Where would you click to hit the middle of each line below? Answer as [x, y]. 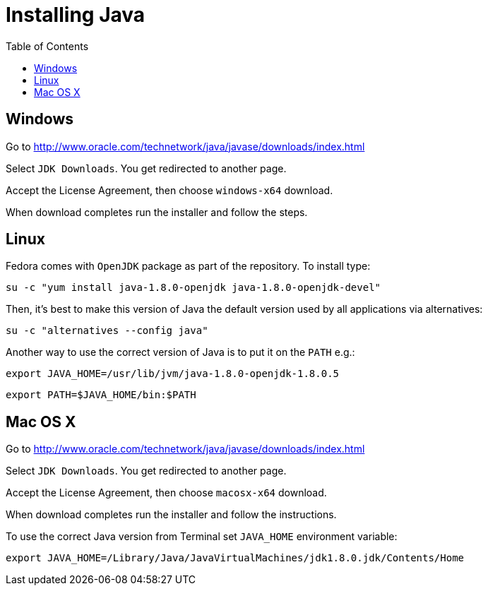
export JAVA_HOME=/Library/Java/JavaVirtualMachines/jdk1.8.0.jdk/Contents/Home [235, 558]
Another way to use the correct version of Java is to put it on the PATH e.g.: [180, 352]
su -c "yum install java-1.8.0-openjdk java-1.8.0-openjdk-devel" [194, 288]
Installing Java [76, 15]
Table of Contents [47, 46]
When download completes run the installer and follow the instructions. [171, 515]
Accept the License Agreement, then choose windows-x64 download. [169, 190]
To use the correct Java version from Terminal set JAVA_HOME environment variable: [202, 537]
